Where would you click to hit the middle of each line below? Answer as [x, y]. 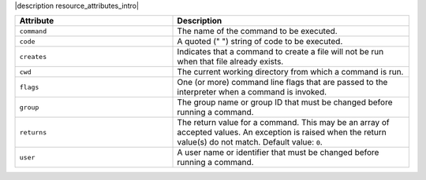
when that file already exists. [230, 61]
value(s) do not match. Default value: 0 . [250, 142]
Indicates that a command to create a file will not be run [280, 52]
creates [33, 56]
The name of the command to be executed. [258, 31]
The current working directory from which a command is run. [290, 72]
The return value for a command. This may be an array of [283, 123]
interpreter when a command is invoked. [252, 92]
